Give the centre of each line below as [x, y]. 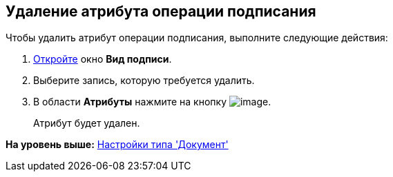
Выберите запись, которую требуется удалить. [144, 81]
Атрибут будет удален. [87, 123]
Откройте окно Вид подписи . [103, 59]
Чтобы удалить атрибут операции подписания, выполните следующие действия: [197, 38]
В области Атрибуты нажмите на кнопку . [152, 102]
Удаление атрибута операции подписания [161, 11]
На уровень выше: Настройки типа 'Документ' [117, 145]
